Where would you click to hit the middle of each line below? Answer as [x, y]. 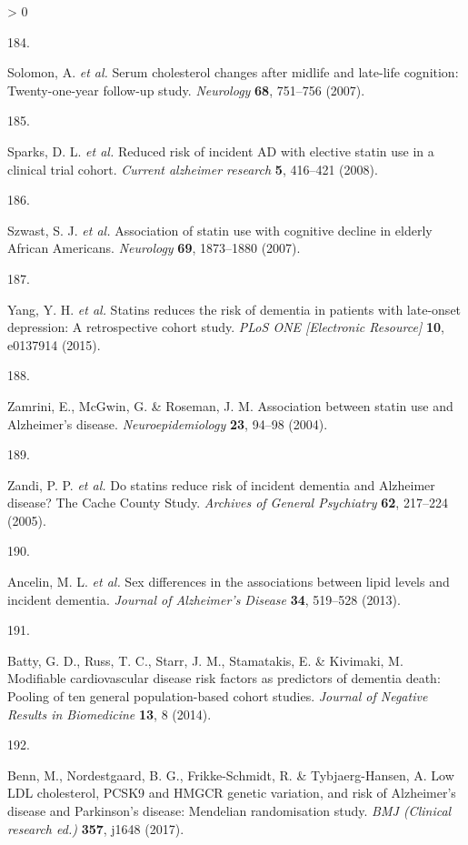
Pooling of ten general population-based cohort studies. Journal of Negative [218, 696]
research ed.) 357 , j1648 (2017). [96, 828]
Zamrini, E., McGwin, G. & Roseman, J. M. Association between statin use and [230, 405]
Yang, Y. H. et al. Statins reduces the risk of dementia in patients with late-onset [234, 309]
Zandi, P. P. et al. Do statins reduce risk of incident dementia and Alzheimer [221, 484]
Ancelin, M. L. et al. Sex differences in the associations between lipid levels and [229, 582]
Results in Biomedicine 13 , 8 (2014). [110, 714]
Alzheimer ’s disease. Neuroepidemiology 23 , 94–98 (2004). [168, 423]
